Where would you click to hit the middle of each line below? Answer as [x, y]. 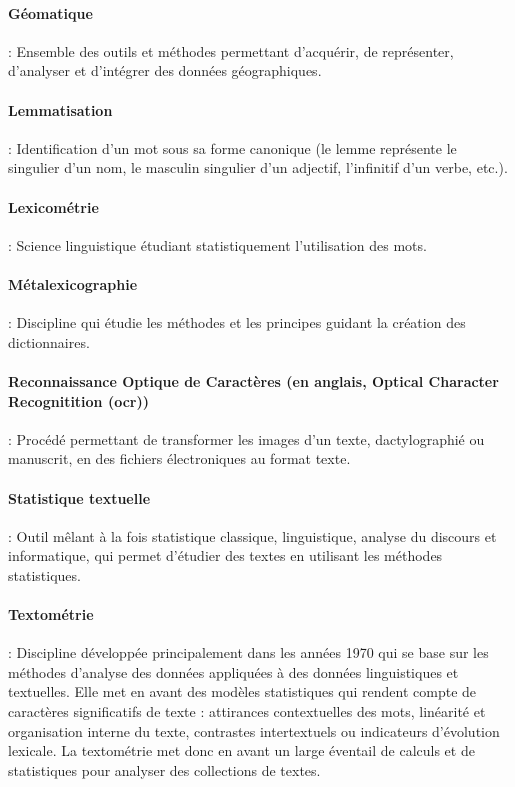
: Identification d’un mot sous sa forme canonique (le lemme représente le [232, 147]
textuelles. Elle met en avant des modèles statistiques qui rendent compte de [242, 691]
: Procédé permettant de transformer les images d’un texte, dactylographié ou [246, 438]
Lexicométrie [53, 206]
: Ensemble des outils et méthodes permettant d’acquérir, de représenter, [231, 50]
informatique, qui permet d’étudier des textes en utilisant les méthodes [225, 555]
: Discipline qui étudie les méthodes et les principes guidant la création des [237, 322]
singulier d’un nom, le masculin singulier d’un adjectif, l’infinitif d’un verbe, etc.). [258, 167]
